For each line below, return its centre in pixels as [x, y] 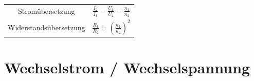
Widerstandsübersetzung [47, 27]
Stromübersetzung [46, 11]
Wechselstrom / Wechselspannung [127, 67]
